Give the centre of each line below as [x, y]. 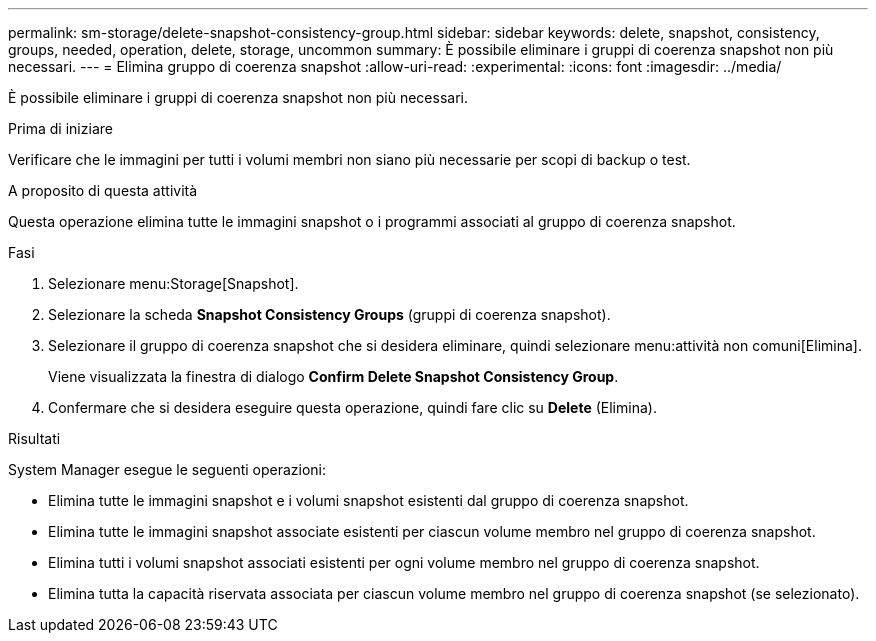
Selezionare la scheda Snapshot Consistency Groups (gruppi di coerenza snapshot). [329, 314]
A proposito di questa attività [103, 190]
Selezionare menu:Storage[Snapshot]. [173, 283]
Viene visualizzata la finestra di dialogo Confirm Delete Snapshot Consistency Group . [333, 376]
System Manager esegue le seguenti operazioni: [167, 469]
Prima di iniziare [60, 128]
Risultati [34, 438]
